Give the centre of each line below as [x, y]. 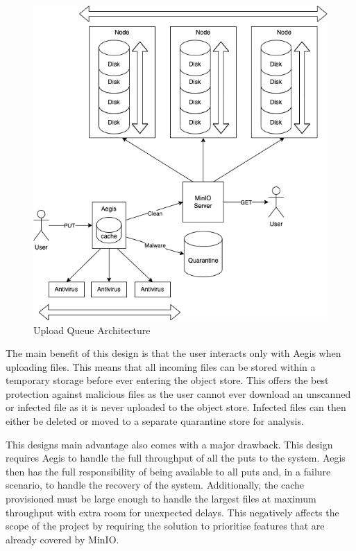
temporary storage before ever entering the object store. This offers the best [167, 380]
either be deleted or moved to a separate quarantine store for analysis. [155, 421]
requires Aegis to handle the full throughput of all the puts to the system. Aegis [176, 458]
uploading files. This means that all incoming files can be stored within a [161, 366]
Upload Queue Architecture [92, 330]
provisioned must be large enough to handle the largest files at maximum [161, 499]
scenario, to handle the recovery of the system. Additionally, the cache [155, 485]
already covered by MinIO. [62, 539]
